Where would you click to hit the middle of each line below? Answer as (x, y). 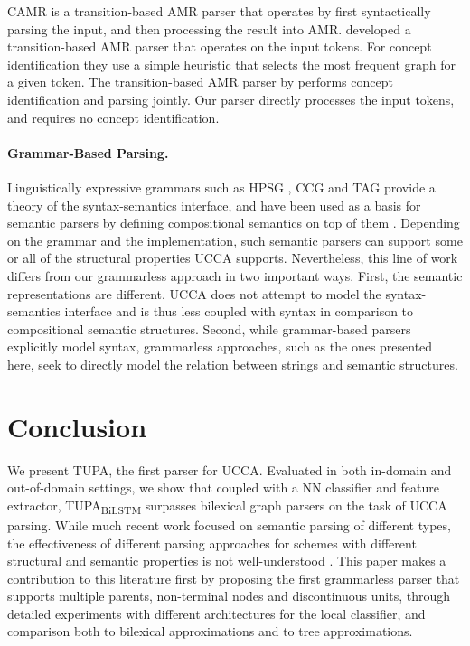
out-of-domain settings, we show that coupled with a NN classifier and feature (224, 487)
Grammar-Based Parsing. (88, 152)
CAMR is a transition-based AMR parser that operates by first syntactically (219, 11)
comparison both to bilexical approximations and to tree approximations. (210, 631)
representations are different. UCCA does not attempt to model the (194, 293)
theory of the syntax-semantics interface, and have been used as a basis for (214, 205)
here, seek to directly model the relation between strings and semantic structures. (233, 364)
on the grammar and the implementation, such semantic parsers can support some (235, 240)
